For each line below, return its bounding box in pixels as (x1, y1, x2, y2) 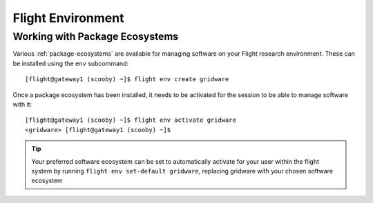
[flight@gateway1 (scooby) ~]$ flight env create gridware (25, 76, 229, 83)
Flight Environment (12, 10, 124, 25)
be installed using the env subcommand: (12, 59, 129, 67)
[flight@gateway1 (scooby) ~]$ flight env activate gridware (25, 116, 236, 124)
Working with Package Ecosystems (12, 30, 179, 43)
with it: (12, 100, 32, 108)
